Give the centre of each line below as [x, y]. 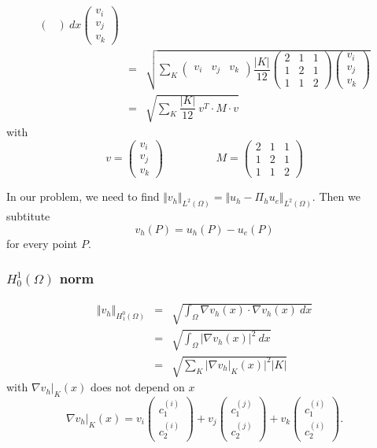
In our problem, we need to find [83, 196]
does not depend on [137, 387]
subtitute [28, 215]
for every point [42, 243]
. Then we [336, 196]
